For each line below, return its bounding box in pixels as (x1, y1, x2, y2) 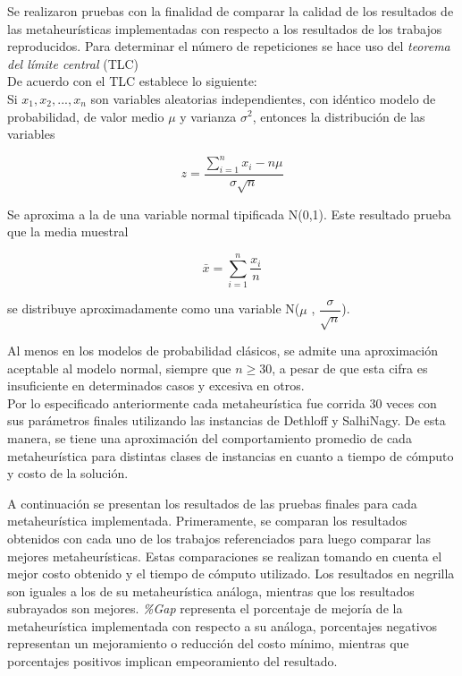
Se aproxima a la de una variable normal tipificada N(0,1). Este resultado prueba (7, 204, 451, 223)
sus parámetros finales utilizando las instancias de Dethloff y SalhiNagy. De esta (7, 411, 446, 430)
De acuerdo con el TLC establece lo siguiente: (7, 72, 257, 90)
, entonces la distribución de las (252, 107, 425, 125)
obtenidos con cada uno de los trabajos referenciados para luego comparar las (7, 528, 431, 547)
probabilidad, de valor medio (7, 107, 164, 125)
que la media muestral (7, 222, 129, 241)
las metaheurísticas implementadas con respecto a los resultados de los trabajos (7, 19, 442, 38)
